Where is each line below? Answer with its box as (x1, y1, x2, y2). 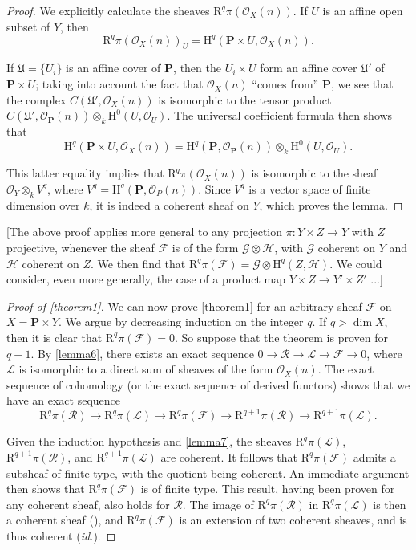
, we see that (330, 75, 394, 92)
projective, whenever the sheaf (6, 238, 155, 255)
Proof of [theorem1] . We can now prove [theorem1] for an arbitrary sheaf (6, 297, 362, 314)
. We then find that (91, 255, 186, 271)
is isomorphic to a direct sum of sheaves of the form (18, 361, 273, 377)
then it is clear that (6, 328, 103, 345)
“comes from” (252, 75, 319, 92)
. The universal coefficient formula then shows (167, 107, 393, 124)
